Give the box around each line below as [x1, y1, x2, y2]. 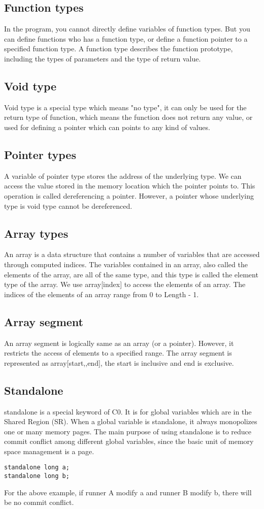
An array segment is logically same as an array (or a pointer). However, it [4, 337, 234, 348]
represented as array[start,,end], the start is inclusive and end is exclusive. [4, 357, 234, 368]
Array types [4, 225, 69, 241]
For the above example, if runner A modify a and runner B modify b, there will [4, 487, 252, 497]
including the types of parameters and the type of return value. [4, 53, 201, 63]
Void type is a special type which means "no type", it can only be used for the [4, 102, 247, 112]
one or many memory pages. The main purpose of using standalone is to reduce [4, 426, 252, 436]
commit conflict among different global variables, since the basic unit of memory [4, 436, 254, 447]
